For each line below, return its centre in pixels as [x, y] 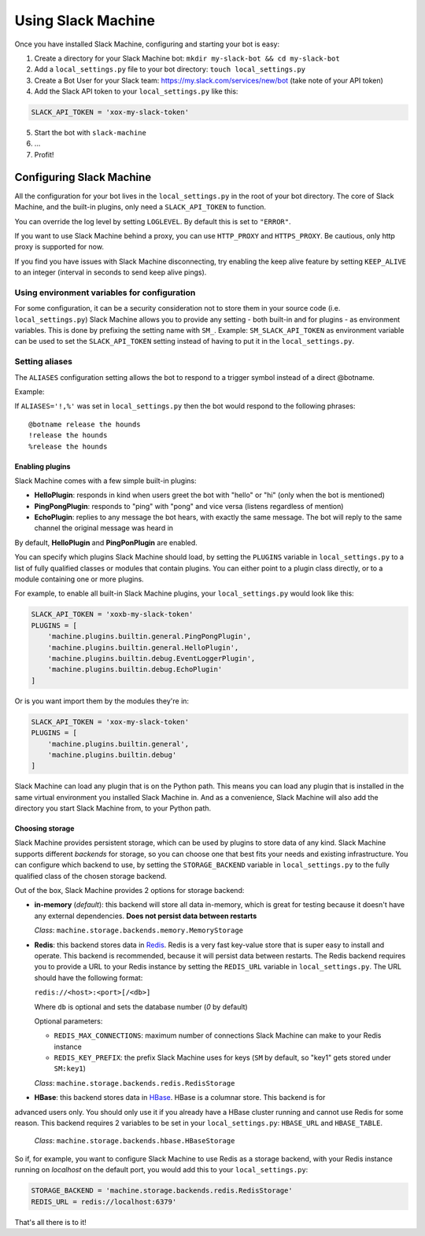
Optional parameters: [68, 1021]
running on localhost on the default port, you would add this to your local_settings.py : [161, 1170]
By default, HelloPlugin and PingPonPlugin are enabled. [106, 542]
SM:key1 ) [70, 1068]
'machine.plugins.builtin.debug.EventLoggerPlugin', [152, 658]
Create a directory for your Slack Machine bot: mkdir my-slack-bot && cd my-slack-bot [187, 58]
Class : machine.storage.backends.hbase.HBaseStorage [135, 1141]
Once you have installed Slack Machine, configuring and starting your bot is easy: [147, 44]
